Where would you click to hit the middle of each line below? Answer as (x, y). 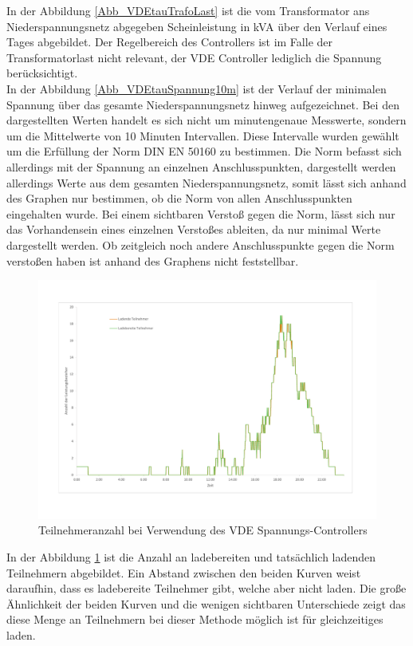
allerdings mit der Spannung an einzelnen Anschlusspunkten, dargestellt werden (201, 166)
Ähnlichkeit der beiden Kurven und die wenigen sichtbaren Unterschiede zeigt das (206, 603)
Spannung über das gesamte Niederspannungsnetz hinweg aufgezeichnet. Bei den (203, 104)
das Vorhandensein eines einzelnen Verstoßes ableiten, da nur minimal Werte (194, 229)
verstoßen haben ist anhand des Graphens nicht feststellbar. (153, 260)
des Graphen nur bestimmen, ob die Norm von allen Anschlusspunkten (179, 198)
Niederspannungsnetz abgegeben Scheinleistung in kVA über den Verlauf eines (197, 26)
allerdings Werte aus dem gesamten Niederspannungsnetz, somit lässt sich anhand (206, 182)
